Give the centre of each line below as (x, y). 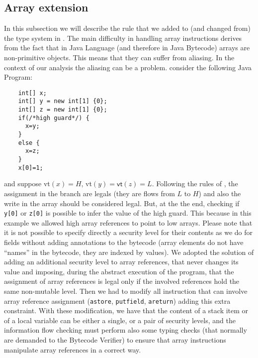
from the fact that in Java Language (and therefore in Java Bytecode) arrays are (127, 48)
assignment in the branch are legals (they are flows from (89, 193)
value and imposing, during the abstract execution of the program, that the (119, 271)
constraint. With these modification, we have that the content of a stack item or (126, 310)
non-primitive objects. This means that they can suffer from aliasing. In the (119, 57)
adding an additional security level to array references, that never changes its (121, 262)
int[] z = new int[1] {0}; (63, 110)
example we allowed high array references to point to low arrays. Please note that (128, 222)
